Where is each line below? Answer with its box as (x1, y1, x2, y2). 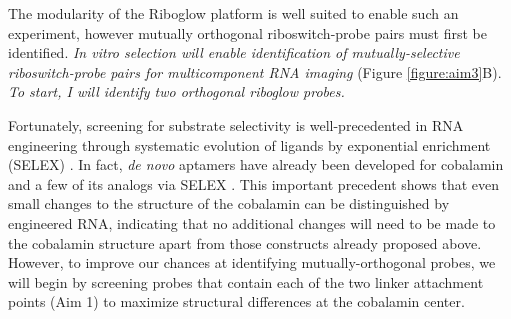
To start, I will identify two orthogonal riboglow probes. (8, 81, 345, 102)
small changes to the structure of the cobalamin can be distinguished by (8, 193, 450, 214)
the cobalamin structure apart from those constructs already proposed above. (8, 232, 482, 253)
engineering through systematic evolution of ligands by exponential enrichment (8, 134, 491, 155)
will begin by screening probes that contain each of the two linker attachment (8, 271, 484, 292)
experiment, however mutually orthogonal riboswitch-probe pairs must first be (8, 22, 487, 43)
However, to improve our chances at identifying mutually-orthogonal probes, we (8, 252, 496, 273)
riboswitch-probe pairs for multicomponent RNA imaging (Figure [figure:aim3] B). (8, 61, 502, 82)
